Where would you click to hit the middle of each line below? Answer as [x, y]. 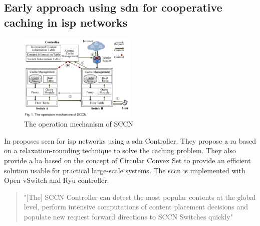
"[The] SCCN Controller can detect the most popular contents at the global [140, 197]
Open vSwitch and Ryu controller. [57, 180]
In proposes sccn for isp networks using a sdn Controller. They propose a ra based [130, 140]
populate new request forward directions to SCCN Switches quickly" [128, 216]
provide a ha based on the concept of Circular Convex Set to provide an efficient [127, 160]
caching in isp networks [66, 22]
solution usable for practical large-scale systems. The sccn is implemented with [125, 170]
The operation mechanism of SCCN [79, 124]
